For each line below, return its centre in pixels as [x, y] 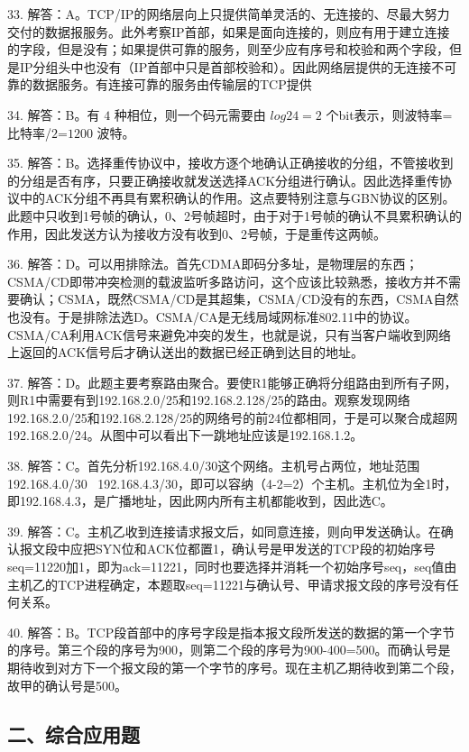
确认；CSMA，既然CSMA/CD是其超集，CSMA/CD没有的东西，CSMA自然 [239, 299]
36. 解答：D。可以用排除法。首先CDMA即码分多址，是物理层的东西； [213, 264]
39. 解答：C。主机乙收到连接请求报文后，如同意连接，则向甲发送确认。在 [224, 531]
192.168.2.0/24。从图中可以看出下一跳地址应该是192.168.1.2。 [185, 435]
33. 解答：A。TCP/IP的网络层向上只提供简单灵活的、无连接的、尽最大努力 [229, 14]
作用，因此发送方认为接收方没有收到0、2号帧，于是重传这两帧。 [197, 233]
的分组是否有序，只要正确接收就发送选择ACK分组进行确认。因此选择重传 [224, 180]
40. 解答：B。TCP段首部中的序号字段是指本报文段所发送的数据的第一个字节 [231, 632]
